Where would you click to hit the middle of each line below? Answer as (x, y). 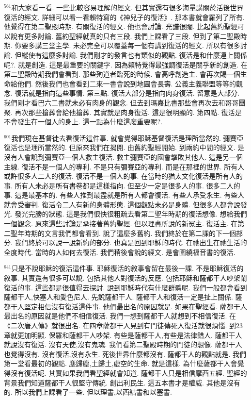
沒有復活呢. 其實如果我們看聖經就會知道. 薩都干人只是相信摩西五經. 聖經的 (129, 373)
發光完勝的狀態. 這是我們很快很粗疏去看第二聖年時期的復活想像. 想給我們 (131, 214)
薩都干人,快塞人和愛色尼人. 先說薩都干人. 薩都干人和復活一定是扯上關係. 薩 (123, 297)
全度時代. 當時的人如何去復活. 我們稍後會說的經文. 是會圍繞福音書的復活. (120, 252)
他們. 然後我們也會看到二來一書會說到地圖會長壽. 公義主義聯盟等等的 (127, 83)
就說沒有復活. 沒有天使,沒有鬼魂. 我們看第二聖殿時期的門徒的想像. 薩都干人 (123, 344)
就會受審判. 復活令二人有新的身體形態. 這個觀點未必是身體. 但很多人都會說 (122, 204)
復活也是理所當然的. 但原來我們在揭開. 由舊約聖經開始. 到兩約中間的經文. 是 (124, 147)
